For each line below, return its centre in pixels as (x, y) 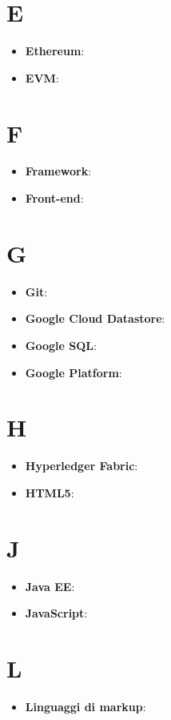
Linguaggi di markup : (85, 706)
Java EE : (50, 586)
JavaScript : (56, 613)
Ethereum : (55, 51)
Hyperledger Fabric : (82, 466)
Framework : (58, 171)
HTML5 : (50, 492)
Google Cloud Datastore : (95, 318)
